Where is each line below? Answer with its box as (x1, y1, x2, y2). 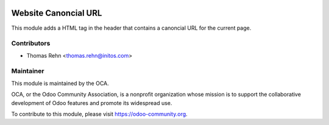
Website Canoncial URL (11, 8, 102, 18)
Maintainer (11, 67, 44, 75)
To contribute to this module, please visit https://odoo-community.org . (11, 110, 188, 118)
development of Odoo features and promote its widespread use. (11, 99, 172, 106)
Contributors (11, 39, 51, 48)
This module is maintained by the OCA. (11, 79, 109, 87)
